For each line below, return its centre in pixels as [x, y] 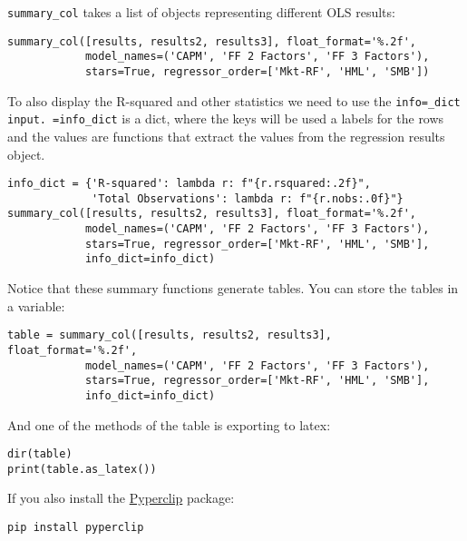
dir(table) [40, 454]
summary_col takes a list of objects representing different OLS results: [201, 12]
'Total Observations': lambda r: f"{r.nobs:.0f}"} [248, 198]
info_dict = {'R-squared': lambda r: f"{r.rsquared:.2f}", [189, 184]
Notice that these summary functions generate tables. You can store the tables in [233, 288]
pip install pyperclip [76, 528]
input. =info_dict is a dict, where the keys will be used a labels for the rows [226, 118]
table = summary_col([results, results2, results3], [170, 335]
